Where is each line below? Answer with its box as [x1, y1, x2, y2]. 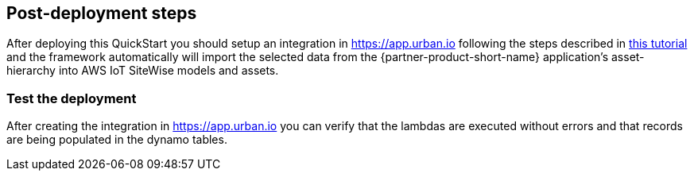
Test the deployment [6, 90, 137, 106]
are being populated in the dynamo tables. [6, 133, 227, 147]
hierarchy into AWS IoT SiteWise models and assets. [6, 63, 279, 78]
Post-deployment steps [6, 3, 197, 23]
